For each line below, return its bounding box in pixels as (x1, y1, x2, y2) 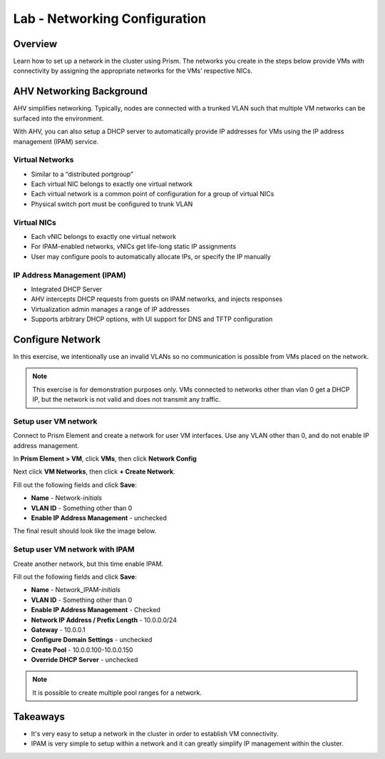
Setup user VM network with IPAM (13, 544, 135, 554)
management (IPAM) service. (13, 137, 99, 146)
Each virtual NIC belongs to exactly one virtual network (31, 180, 192, 188)
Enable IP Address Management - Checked (31, 606, 160, 614)
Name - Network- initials (31, 494, 103, 502)
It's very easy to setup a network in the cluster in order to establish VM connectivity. (31, 729, 279, 738)
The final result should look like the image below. (13, 526, 157, 535)
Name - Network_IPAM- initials (31, 586, 121, 594)
